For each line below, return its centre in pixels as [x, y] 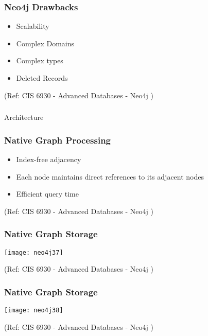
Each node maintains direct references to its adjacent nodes [110, 176]
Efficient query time [47, 194]
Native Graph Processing [58, 140]
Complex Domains [45, 43]
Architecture [24, 117]
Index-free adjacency [49, 159]
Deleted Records [42, 78]
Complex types [40, 60]
